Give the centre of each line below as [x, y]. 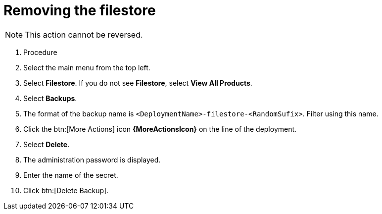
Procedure [40, 52]
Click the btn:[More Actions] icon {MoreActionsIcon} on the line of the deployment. [160, 129]
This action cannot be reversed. [84, 34]
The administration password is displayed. [92, 160]
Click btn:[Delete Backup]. [66, 190]
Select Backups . [50, 98]
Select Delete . [47, 144]
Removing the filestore [80, 10]
